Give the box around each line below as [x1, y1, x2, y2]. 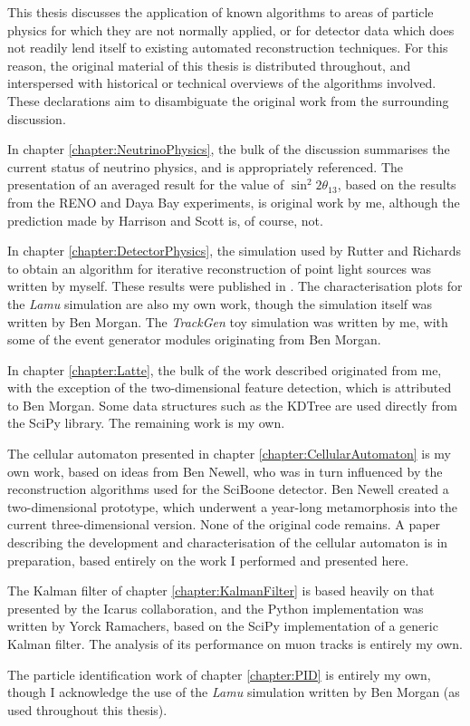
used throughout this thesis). [7, 700, 168, 719]
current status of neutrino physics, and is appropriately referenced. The [7, 157, 404, 176]
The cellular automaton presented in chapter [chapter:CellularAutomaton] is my [7, 444, 451, 463]
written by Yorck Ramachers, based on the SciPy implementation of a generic [7, 616, 438, 635]
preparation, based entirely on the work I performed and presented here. [7, 550, 409, 569]
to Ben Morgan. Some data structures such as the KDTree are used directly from [7, 395, 457, 414]
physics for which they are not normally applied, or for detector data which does [7, 20, 455, 39]
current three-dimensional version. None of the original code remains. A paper [7, 515, 441, 534]
